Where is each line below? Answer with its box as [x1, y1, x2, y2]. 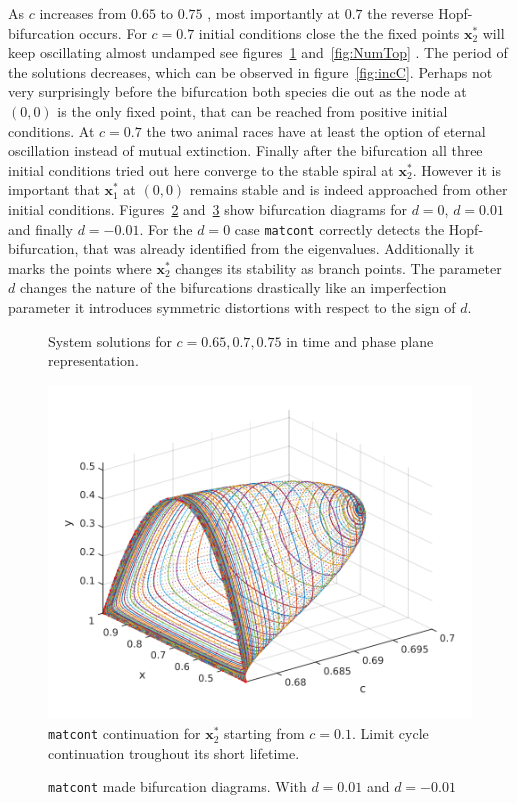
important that [8, 179, 100, 200]
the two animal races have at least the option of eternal [146, 120, 486, 141]
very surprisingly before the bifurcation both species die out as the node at [8, 81, 467, 102]
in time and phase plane [286, 330, 434, 351]
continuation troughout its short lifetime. [48, 742, 300, 763]
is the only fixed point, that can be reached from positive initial [57, 100, 448, 121]
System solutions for [48, 330, 172, 351]
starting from [223, 723, 305, 744]
